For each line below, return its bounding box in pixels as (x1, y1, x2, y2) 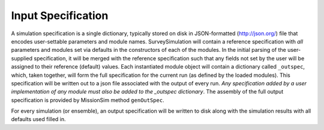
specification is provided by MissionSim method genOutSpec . (11, 96, 164, 104)
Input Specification (11, 9, 109, 22)
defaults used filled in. (11, 116, 66, 123)
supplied (11, 54, 33, 62)
